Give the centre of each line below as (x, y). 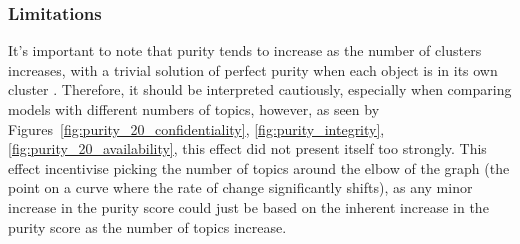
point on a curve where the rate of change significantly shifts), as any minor (240, 187)
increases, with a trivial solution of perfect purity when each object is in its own (253, 69)
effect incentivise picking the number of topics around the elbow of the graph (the (259, 167)
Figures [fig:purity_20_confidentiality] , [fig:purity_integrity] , (196, 128)
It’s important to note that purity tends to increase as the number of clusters (245, 50)
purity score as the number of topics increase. (147, 226)
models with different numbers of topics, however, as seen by (194, 109)
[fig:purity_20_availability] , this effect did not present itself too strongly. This (247, 148)
